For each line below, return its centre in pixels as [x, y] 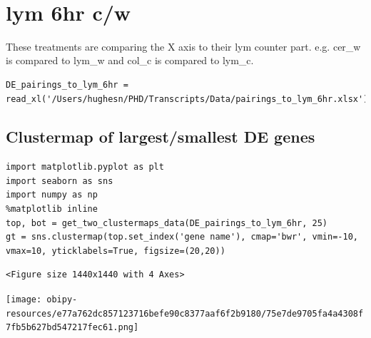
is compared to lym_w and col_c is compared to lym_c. [130, 60]
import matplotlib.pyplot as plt [85, 167]
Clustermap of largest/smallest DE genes [161, 137]
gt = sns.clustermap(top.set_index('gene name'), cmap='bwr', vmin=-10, [182, 237]
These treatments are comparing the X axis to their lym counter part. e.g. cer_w [183, 46]
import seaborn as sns [60, 181]
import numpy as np [52, 195]
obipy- [62, 300]
